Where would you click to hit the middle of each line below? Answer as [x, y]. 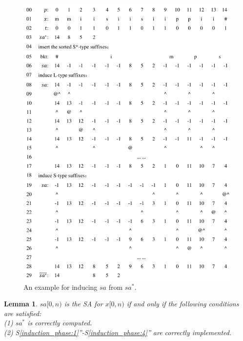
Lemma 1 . [21, 303]
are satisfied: [23, 313]
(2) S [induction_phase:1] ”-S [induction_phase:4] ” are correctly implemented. [118, 332]
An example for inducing [61, 287]
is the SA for [83, 303]
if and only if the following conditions [183, 303]
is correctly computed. [60, 323]
